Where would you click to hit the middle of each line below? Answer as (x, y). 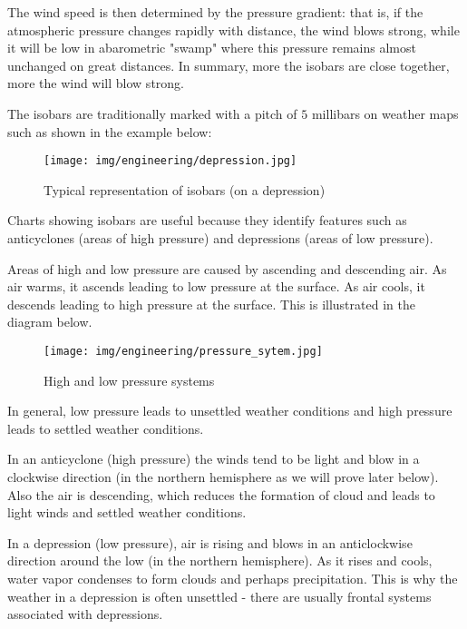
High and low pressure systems (129, 380)
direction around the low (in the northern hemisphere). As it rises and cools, (220, 560)
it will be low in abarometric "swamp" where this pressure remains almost (212, 48)
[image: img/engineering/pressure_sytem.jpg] (183, 351)
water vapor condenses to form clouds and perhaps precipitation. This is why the (233, 578)
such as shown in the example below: (110, 131)
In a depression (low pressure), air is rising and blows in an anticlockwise (210, 542)
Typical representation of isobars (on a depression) (185, 189)
